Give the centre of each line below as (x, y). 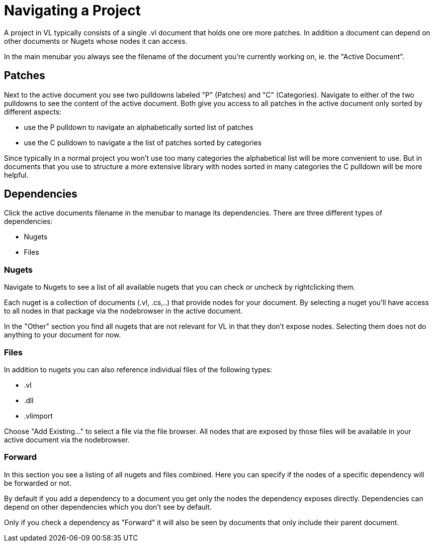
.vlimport (39, 416)
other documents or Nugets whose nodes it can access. (96, 41)
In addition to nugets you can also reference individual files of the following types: (138, 369)
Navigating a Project (72, 10)
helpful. (16, 175)
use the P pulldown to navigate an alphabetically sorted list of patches (139, 127)
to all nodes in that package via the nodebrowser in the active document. (123, 311)
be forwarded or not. (38, 483)
